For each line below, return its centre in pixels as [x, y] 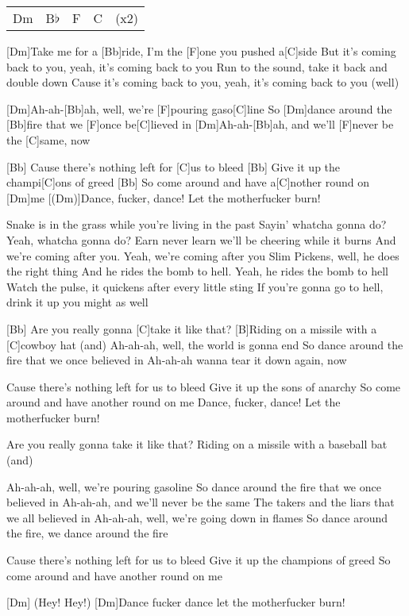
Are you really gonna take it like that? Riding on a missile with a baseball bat [197, 444]
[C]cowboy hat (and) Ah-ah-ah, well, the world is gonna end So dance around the [205, 344]
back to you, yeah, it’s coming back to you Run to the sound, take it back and [197, 66]
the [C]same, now [48, 139]
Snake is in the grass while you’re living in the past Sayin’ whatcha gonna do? [197, 224]
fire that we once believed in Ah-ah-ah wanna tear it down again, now [177, 360]
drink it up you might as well [77, 302]
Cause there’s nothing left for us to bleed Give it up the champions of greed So [199, 560]
